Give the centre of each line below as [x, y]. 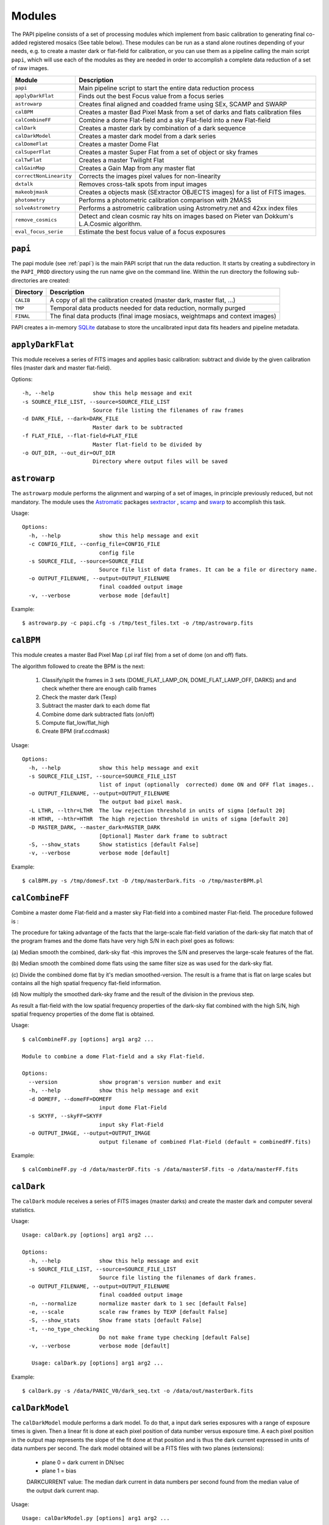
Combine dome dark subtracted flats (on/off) [98, 714]
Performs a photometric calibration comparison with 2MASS [165, 200]
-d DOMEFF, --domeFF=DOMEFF [70, 1099]
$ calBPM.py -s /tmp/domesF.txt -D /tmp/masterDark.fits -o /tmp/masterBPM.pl [143, 881]
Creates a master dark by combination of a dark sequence [162, 128]
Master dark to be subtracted [137, 427]
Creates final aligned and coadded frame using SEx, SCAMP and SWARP [183, 104]
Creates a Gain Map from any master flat [137, 168]
